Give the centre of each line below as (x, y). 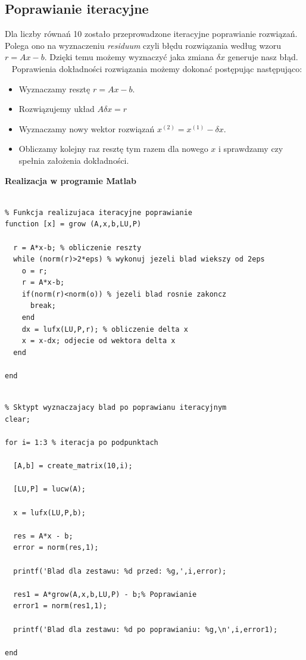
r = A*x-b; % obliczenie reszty (77, 247)
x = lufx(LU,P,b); (50, 513)
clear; (18, 419)
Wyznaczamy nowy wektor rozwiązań (87, 128)
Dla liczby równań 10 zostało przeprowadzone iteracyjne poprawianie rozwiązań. (151, 34)
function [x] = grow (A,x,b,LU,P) (73, 224)
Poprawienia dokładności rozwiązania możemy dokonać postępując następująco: (157, 68)
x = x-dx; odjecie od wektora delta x (99, 341)
